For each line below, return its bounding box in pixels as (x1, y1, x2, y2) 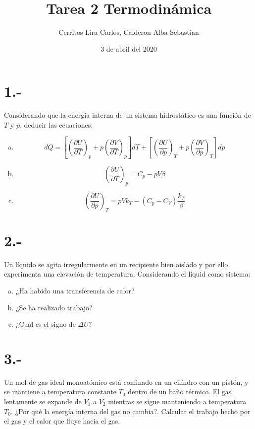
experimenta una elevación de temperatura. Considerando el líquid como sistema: (4, 269, 251, 279)
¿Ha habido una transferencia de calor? (15, 285, 135, 295)
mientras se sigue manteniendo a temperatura (108, 396, 247, 407)
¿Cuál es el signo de (15, 319, 76, 329)
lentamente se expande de (4, 396, 82, 407)
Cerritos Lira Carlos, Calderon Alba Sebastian (58, 27, 199, 37)
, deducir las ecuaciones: (19, 119, 93, 130)
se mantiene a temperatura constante (4, 386, 116, 397)
